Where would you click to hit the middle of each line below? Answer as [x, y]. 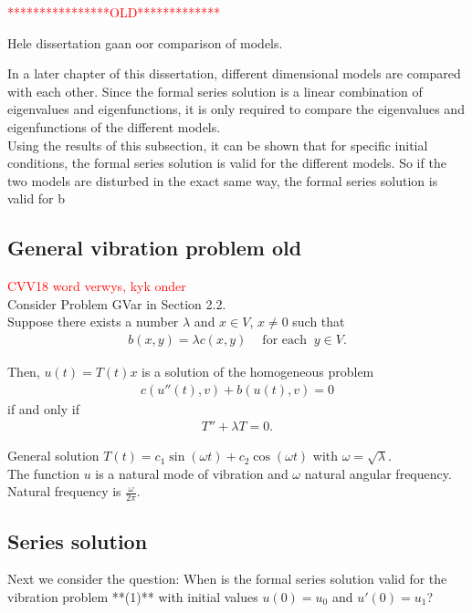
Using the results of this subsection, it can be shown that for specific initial [218, 145]
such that [319, 322]
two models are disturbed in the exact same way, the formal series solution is [223, 180]
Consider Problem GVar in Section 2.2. [117, 303]
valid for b [37, 198]
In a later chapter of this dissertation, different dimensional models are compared [234, 73]
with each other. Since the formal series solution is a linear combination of [215, 91]
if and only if [43, 408]
